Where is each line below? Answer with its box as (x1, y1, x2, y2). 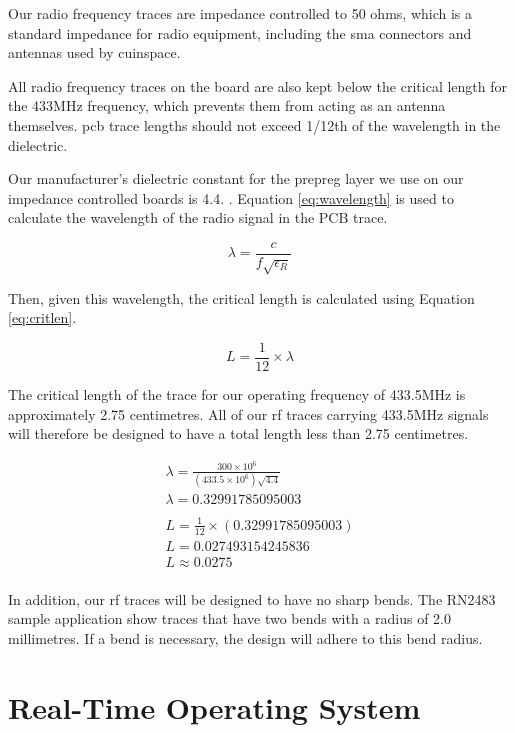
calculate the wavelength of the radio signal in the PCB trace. (8, 207, 388, 228)
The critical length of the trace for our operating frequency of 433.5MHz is (8, 384, 466, 405)
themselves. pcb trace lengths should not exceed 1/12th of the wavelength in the (8, 114, 501, 135)
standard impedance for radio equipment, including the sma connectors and (8, 22, 472, 43)
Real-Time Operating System (8, 686, 421, 727)
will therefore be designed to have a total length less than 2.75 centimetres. (8, 423, 469, 444)
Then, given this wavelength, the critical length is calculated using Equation (8, 287, 475, 308)
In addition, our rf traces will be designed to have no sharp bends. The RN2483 (8, 588, 496, 609)
